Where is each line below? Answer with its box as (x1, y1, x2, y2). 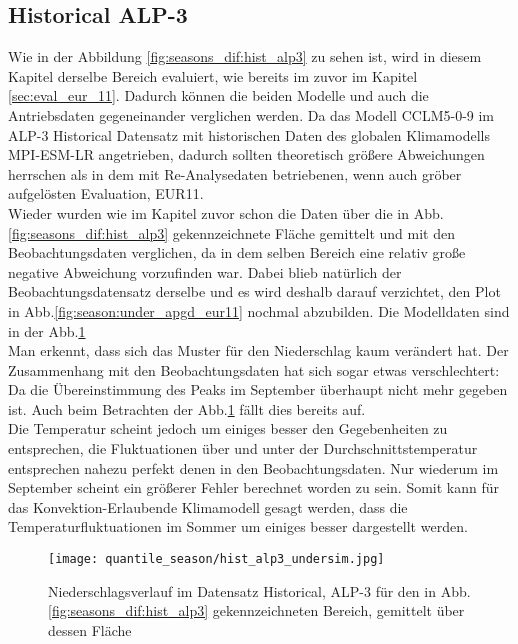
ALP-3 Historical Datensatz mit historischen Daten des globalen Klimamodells (8, 124, 490, 145)
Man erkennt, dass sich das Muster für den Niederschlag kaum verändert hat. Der (8, 340, 509, 361)
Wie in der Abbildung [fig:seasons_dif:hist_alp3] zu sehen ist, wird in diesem (8, 46, 482, 67)
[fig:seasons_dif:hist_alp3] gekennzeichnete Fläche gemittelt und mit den (8, 222, 455, 243)
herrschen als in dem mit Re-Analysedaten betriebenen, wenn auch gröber (8, 163, 462, 184)
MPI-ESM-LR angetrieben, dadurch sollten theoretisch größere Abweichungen (8, 144, 485, 165)
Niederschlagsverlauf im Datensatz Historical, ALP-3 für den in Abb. (48, 580, 471, 601)
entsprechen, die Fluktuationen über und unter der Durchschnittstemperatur (8, 438, 478, 459)
